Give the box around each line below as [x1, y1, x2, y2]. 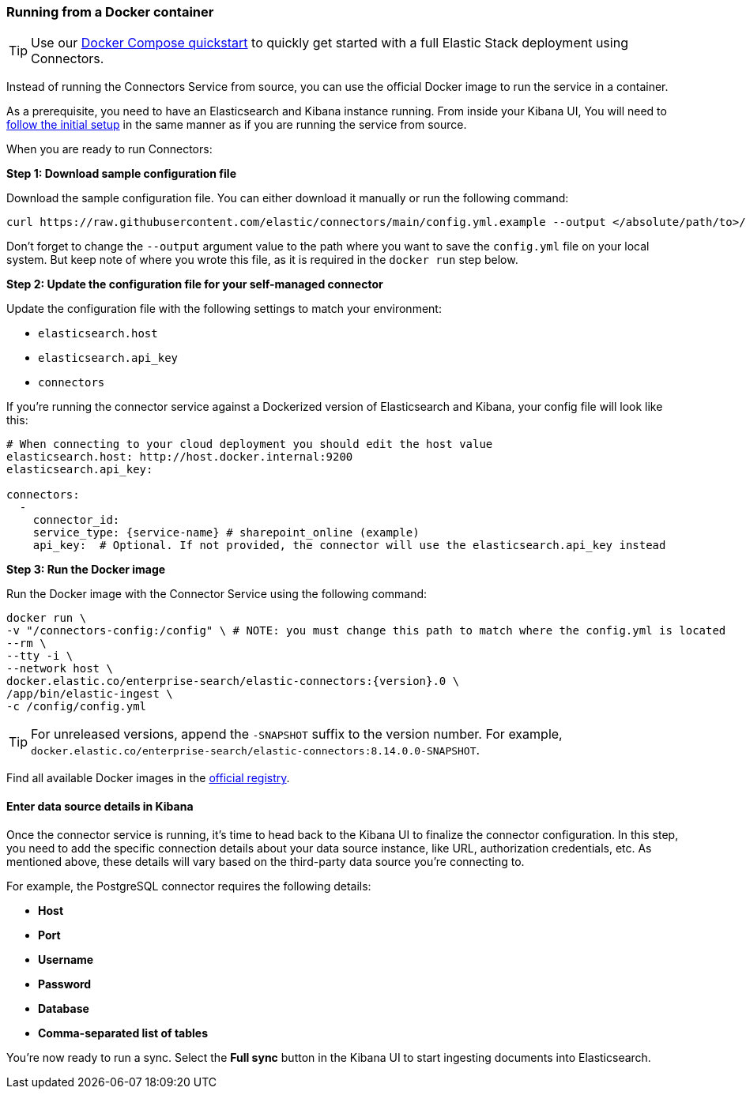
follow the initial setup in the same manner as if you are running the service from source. [6, 118, 467, 132]
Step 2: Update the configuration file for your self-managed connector [6, 277, 383, 292]
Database [38, 1001, 89, 1015]
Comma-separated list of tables [38, 1025, 209, 1040]
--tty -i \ [6, 649, 73, 663]
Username [38, 952, 94, 966]
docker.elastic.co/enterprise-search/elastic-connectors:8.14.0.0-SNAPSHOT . [31, 742, 480, 758]
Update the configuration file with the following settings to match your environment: [6, 302, 442, 316]
